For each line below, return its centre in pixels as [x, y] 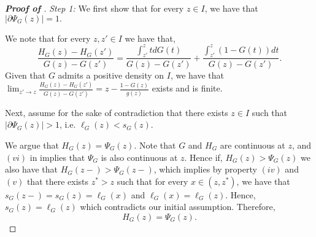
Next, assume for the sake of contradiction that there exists [117, 112]
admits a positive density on [111, 75]
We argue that [32, 145]
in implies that [57, 157]
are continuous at [252, 145]
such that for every [152, 181]
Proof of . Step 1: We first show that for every [94, 8]
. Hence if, [203, 157]
